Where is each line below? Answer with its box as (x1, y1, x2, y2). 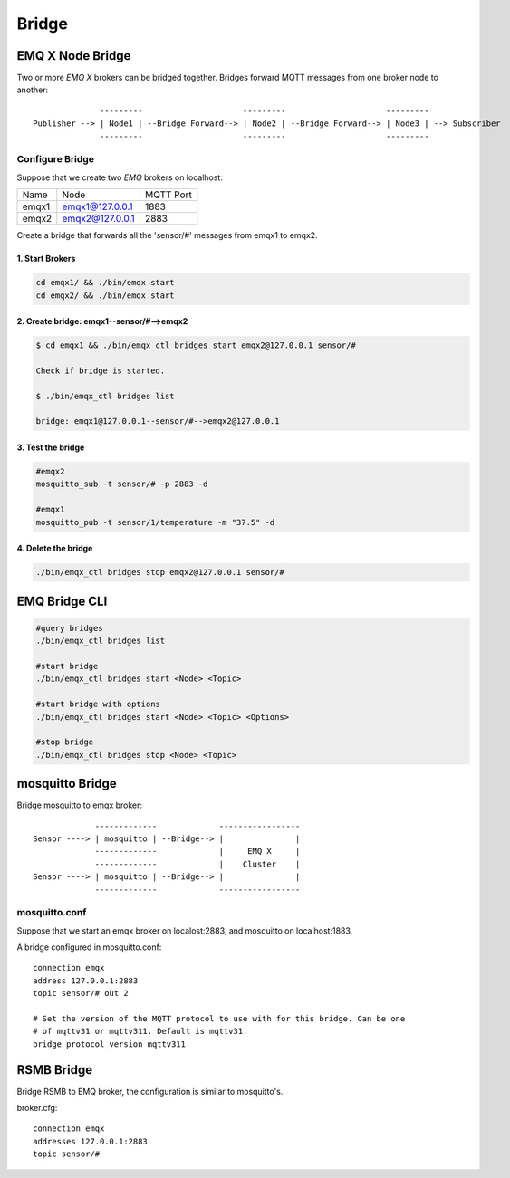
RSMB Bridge (16, 1062, 93, 1077)
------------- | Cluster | (94, 858, 301, 869)
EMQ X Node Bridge (16, 48, 131, 63)
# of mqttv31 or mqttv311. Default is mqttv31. (33, 1026, 248, 1037)
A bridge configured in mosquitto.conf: (16, 942, 162, 953)
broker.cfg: (16, 1103, 58, 1114)
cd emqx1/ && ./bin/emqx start (35, 277, 176, 288)
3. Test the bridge (16, 442, 85, 453)
